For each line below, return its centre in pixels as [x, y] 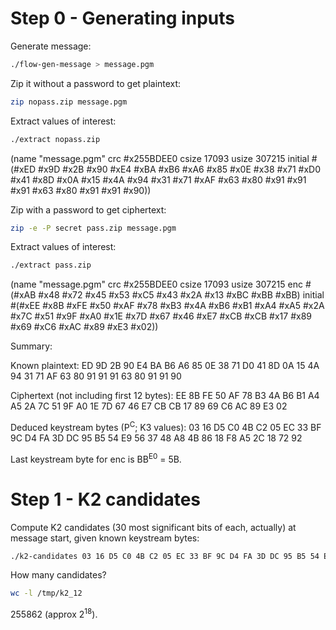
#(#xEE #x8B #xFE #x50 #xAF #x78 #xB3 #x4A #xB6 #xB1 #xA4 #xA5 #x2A [167, 306]
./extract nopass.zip [55, 139]
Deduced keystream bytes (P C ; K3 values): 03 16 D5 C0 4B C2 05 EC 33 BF [166, 426]
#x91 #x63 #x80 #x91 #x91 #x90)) [81, 190]
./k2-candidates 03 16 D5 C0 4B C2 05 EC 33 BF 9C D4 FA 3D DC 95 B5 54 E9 [171, 556]
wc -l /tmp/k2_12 [46, 593]
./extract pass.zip [51, 265]
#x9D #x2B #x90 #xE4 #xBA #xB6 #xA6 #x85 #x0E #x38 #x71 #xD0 [180, 169]
